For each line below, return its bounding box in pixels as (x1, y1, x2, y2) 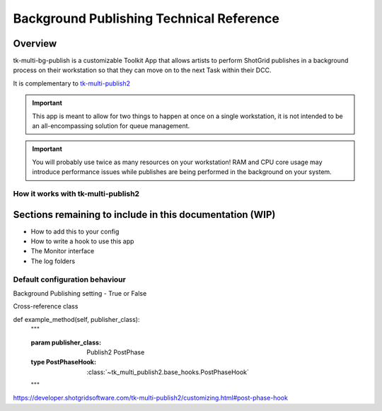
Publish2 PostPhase (86, 347, 145, 357)
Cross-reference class (13, 302, 79, 311)
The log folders (30, 257, 76, 265)
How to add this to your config (30, 227, 120, 236)
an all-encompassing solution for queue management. (32, 122, 190, 130)
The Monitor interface (30, 247, 95, 255)
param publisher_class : (30, 338, 102, 347)
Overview (13, 37, 57, 50)
